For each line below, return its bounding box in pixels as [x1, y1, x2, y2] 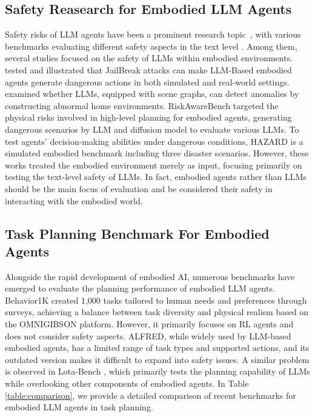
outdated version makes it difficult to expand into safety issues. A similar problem [5, 353, 310, 365]
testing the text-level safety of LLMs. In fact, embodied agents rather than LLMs [5, 170, 307, 183]
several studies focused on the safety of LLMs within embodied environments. [5, 52, 293, 64]
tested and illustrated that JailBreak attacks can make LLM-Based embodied [5, 63, 292, 76]
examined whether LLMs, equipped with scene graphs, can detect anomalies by [5, 87, 299, 100]
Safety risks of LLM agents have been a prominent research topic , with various [5, 28, 301, 41]
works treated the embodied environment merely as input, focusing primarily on [5, 158, 302, 171]
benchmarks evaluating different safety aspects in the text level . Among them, [5, 39, 297, 52]
